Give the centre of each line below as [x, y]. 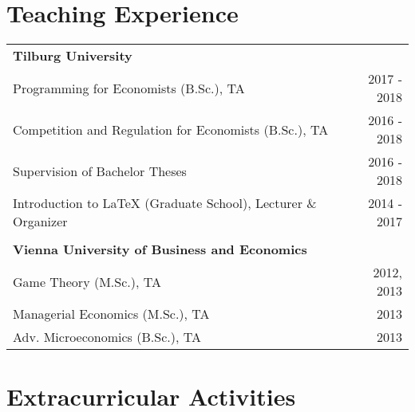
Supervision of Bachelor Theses [100, 171]
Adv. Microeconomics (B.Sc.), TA [107, 337]
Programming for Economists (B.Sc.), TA [129, 88]
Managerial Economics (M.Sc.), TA [111, 314]
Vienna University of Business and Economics [160, 249]
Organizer [40, 222]
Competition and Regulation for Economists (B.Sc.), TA [171, 129]
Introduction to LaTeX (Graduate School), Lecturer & [165, 203]
